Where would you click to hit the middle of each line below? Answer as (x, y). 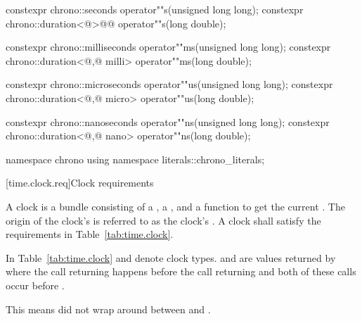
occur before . (35, 285)
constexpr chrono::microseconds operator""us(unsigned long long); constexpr (169, 84)
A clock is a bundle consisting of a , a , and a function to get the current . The (175, 206)
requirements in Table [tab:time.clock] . (90, 234)
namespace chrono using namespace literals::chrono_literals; (135, 159)
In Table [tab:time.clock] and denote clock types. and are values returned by (171, 257)
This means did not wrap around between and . (108, 309)
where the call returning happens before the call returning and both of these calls (181, 271)
